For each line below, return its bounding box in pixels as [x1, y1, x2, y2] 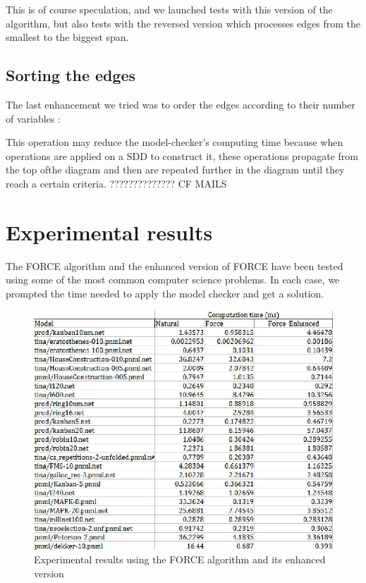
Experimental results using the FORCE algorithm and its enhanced [34, 552, 326, 567]
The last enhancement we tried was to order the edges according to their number [6, 97, 355, 111]
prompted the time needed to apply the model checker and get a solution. [6, 286, 324, 300]
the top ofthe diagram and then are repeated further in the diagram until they [6, 162, 345, 177]
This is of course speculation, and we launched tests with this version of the [6, 2, 333, 16]
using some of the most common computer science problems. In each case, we [6, 272, 340, 287]
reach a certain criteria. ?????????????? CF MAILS [6, 176, 227, 190]
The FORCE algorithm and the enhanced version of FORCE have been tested [6, 258, 343, 273]
